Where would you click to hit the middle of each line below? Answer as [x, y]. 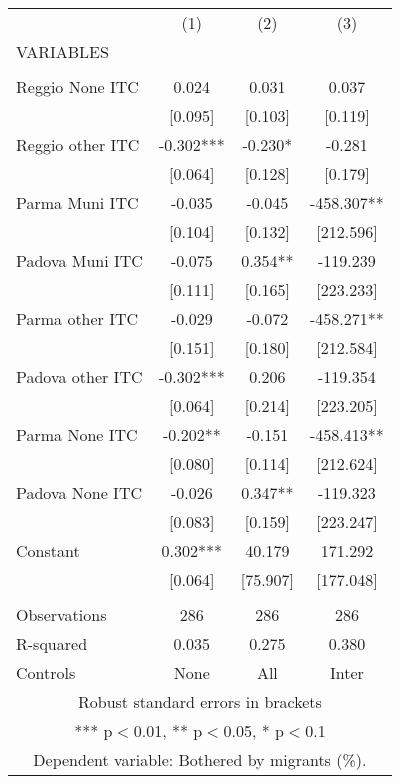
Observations [61, 614]
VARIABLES [62, 51]
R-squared [52, 643]
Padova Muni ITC [79, 260]
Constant [48, 550]
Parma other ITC [77, 318]
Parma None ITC [77, 434]
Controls [46, 672]
